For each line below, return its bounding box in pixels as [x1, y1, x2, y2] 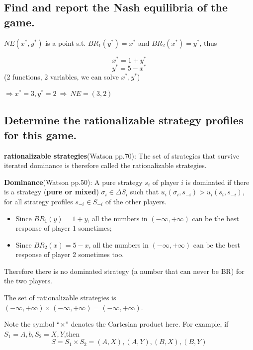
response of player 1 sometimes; [15, 223, 112, 233]
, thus [199, 37, 217, 48]
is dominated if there [185, 176, 250, 187]
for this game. [4, 127, 77, 142]
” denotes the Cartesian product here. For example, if [65, 319, 229, 329]
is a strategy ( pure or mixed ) [4, 186, 99, 197]
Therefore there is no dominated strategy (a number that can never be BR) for [4, 265, 245, 276]
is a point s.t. [45, 37, 86, 48]
